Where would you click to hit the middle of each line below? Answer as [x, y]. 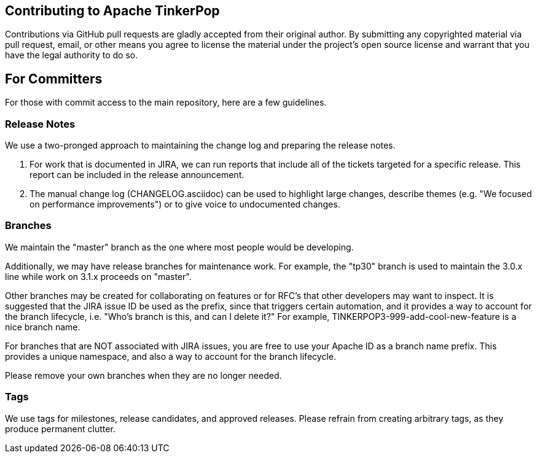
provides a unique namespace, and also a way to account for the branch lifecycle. [171, 356]
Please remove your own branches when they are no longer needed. [143, 375]
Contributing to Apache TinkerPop [112, 11]
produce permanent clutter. [60, 429]
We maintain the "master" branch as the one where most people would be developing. [179, 247]
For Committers [54, 79]
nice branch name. [43, 327]
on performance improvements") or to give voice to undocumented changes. [185, 204]
